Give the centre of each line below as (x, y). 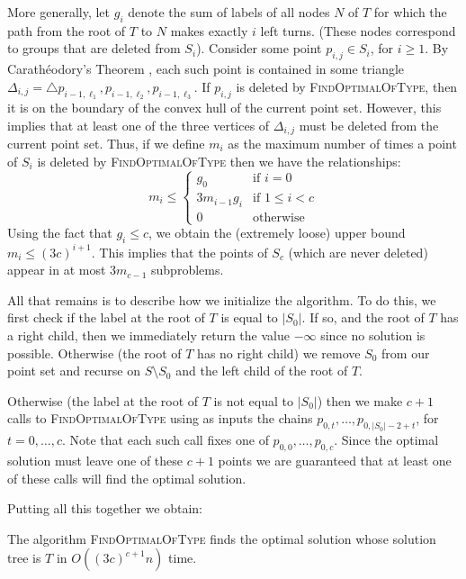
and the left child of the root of (262, 371)
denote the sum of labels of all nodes (229, 12)
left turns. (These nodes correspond (358, 30)
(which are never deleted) (358, 252)
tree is (24, 558)
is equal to (249, 317)
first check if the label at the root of (106, 317)
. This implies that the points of (179, 252)
